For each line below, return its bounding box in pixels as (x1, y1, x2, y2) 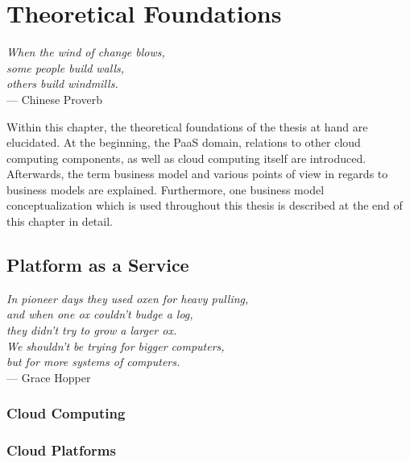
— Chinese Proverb (6, 90, 102, 107)
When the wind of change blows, (6, 44, 165, 60)
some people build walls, (6, 59, 125, 76)
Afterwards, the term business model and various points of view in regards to (6, 165, 388, 182)
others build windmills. (6, 75, 118, 92)
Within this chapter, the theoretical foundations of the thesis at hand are (6, 118, 368, 135)
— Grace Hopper (6, 368, 91, 385)
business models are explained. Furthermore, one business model (6, 181, 325, 198)
